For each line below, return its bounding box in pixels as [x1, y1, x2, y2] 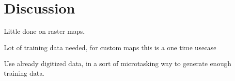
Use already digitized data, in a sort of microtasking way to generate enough [4, 58, 231, 68]
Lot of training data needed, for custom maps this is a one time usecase [4, 42, 217, 52]
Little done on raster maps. [4, 26, 85, 36]
